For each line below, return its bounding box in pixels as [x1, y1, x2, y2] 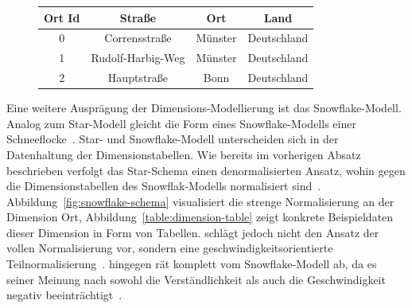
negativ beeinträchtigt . [6, 287, 122, 303]
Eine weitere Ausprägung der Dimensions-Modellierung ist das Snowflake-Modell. [6, 99, 402, 116]
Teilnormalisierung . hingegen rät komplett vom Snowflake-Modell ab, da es [6, 255, 377, 272]
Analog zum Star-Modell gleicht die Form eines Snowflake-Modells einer [6, 115, 356, 131]
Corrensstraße [104, 29, 172, 46]
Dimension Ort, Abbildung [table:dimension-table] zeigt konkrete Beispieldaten [6, 209, 394, 225]
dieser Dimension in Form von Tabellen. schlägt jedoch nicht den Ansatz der [6, 224, 379, 240]
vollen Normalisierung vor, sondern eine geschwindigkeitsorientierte [6, 240, 333, 256]
